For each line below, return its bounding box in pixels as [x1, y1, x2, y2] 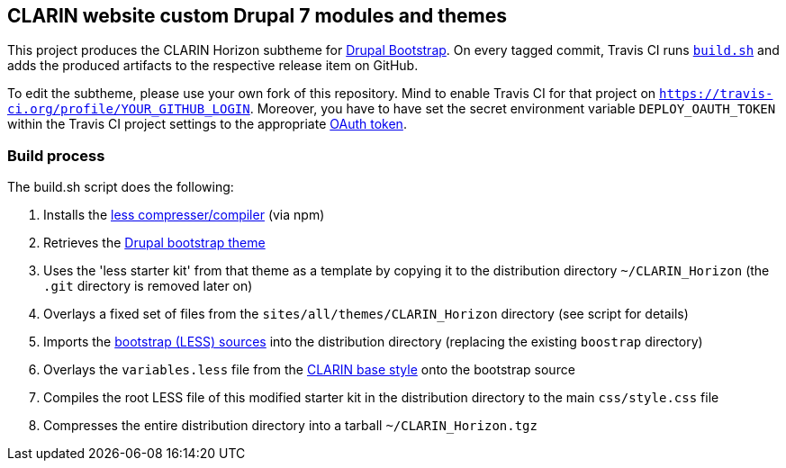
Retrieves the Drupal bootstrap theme [43, 235, 266, 251]
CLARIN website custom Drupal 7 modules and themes [7, 4, 507, 27]
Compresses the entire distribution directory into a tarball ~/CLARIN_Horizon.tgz [43, 418, 538, 434]
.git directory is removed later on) [43, 278, 253, 294]
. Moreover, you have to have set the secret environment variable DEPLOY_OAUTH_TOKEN [249, 101, 776, 117]
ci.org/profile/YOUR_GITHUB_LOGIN [7, 102, 250, 117]
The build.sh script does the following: [7, 179, 234, 195]
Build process [7, 146, 105, 165]
